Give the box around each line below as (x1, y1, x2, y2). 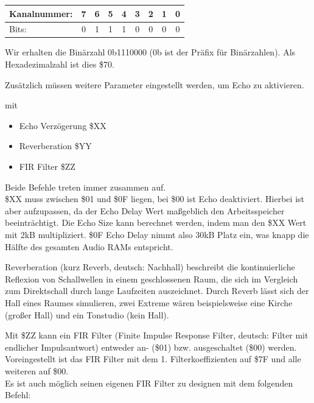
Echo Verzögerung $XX (19, 119, 106, 131)
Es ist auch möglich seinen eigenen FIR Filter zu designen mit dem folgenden (5, 376, 293, 389)
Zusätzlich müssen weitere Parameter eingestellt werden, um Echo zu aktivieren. (5, 78, 304, 91)
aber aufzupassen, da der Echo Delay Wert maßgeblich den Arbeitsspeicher (5, 204, 285, 217)
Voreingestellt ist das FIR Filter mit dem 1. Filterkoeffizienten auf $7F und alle (5, 352, 301, 365)
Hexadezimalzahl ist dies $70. (5, 58, 114, 71)
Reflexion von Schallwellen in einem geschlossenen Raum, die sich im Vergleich (5, 272, 298, 285)
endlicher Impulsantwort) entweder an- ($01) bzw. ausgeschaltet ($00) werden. (5, 340, 297, 353)
